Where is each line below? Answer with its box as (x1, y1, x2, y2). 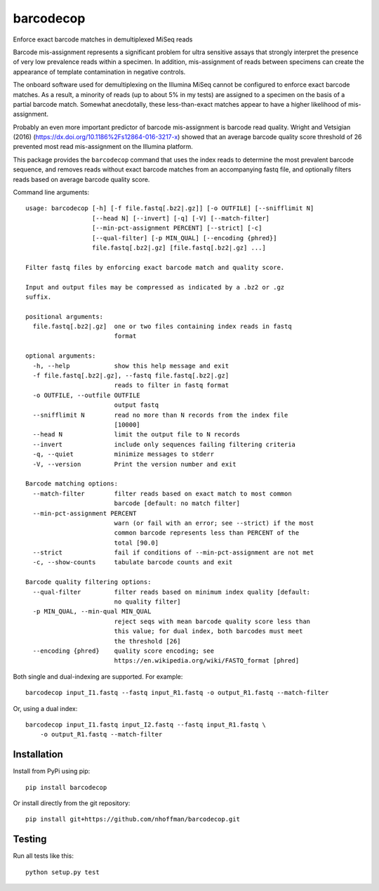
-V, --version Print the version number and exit (32, 460, 237, 468)
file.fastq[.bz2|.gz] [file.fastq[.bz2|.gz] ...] (91, 243, 266, 252)
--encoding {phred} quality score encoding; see (32, 646, 214, 655)
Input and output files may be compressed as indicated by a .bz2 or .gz (25, 283, 285, 291)
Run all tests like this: (13, 852, 74, 860)
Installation (13, 748, 63, 760)
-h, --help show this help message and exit (32, 362, 230, 370)
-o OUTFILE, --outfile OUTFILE (32, 391, 140, 399)
